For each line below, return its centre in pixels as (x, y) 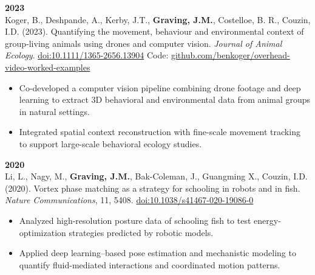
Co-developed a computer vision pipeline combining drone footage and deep (160, 87)
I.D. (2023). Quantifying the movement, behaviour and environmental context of (154, 31)
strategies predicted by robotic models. (141, 232)
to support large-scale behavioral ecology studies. (110, 143)
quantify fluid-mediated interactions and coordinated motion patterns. (150, 264)
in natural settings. (54, 111)
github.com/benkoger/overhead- (230, 55)
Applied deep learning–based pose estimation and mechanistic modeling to (157, 253)
